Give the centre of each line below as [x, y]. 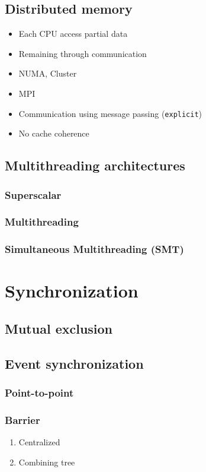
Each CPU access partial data [73, 34]
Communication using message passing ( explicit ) [110, 113]
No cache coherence [54, 133]
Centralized [39, 442]
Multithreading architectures [95, 165]
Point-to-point [39, 392]
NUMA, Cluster [48, 73]
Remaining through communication [83, 53]
